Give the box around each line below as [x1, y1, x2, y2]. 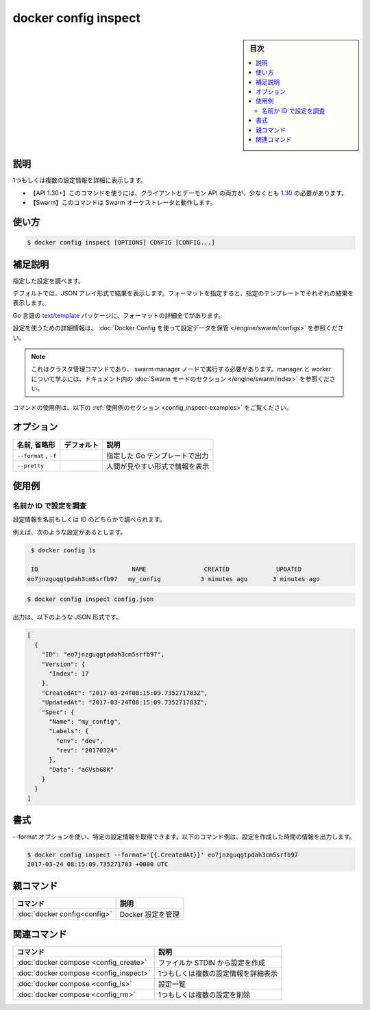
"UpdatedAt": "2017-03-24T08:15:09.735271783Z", [41, 699, 208, 706]
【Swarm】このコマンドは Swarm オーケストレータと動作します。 [29, 199, 217, 207]
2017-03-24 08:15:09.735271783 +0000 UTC [27, 860, 169, 868]
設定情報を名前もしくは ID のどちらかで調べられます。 [12, 515, 166, 524]
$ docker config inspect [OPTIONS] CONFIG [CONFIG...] [27, 238, 215, 247]
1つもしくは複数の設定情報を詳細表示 [158, 968, 278, 978]
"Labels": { [49, 727, 89, 735]
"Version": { [41, 660, 86, 668]
